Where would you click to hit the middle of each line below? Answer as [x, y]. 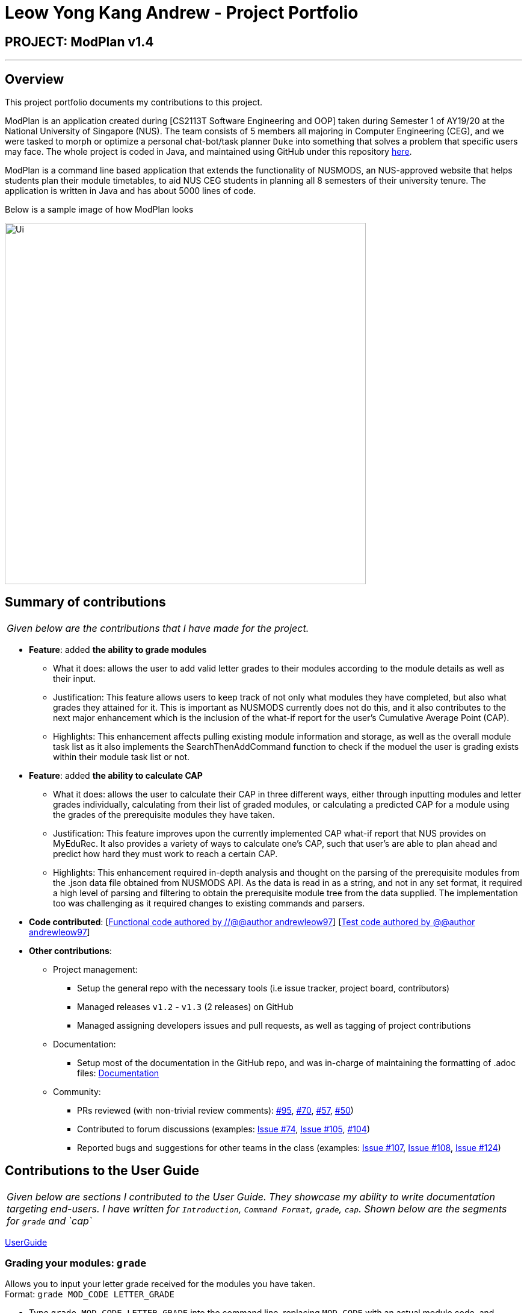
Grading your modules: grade [76, 1263]
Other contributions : [70, 950]
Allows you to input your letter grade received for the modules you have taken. [160, 1284]
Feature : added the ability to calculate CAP [116, 775]
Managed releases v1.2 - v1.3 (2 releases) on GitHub [185, 1006]
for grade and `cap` [49, 1221]
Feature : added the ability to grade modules [118, 649]
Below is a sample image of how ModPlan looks [99, 210]
